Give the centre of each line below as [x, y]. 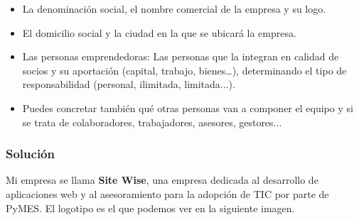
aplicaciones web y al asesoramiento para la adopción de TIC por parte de [167, 193]
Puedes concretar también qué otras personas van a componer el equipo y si [188, 108]
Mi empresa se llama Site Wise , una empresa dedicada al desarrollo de [162, 180]
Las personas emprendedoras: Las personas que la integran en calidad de [181, 56]
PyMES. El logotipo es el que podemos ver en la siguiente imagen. [150, 208]
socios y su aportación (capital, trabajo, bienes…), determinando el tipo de [184, 70]
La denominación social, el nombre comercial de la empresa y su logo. [174, 9]
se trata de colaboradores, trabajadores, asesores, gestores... [152, 122]
